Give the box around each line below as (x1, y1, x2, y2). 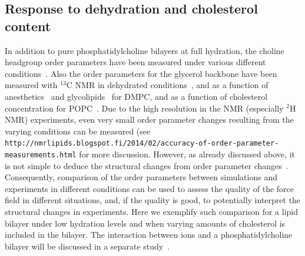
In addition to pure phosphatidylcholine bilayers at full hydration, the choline (5, 44, 284, 56)
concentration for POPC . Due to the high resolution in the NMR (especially (5, 102, 284, 114)
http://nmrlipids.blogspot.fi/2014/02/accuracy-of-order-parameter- (5, 139, 279, 148)
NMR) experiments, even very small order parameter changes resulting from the (5, 113, 294, 126)
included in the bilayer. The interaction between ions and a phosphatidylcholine (5, 228, 293, 241)
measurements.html (5, 151, 77, 159)
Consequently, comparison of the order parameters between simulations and (5, 171, 277, 183)
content (5, 16, 51, 35)
